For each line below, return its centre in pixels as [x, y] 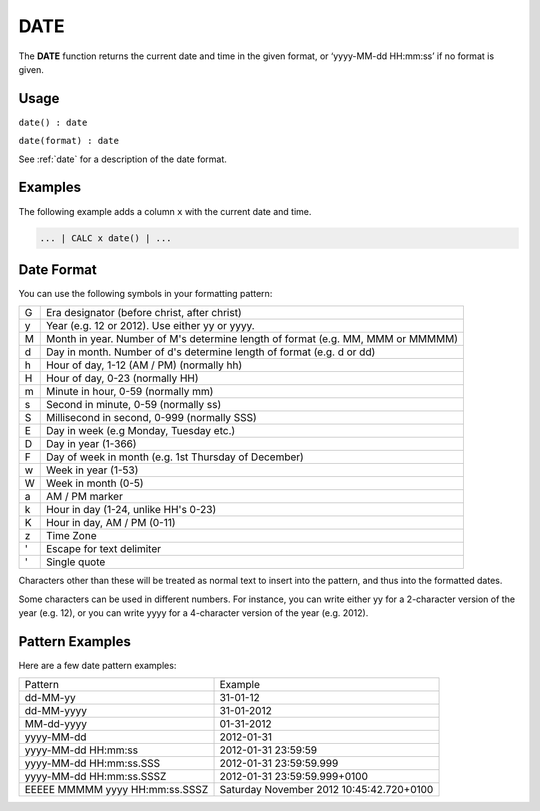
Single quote [75, 562]
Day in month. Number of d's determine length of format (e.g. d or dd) [210, 352]
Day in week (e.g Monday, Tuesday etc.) [140, 431]
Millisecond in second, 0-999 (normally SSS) [151, 418]
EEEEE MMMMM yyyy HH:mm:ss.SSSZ [116, 790]
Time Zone [71, 536]
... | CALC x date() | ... [105, 238]
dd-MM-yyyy [55, 711]
